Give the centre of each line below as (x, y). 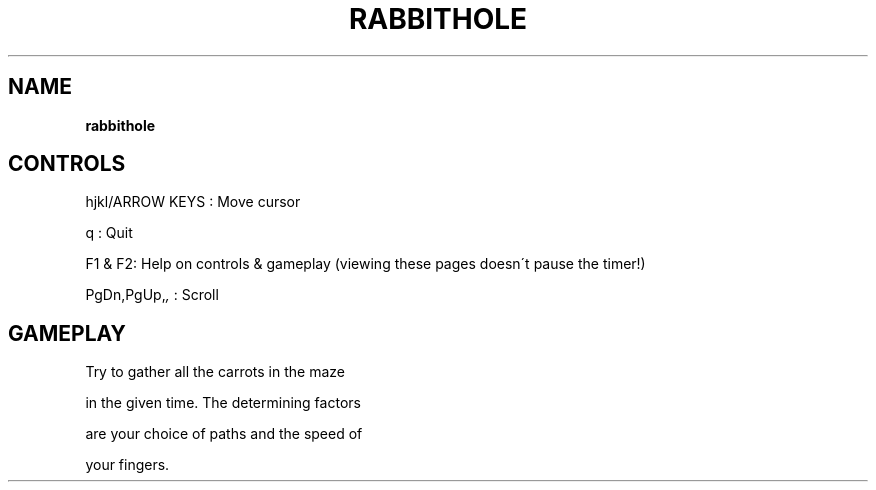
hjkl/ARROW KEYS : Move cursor (193, 202)
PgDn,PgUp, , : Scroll (152, 295)
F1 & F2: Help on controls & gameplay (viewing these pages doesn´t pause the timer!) (365, 264)
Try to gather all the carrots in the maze (215, 372)
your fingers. (127, 465)
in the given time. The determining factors (223, 403)
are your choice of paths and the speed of (224, 434)
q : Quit (109, 233)
